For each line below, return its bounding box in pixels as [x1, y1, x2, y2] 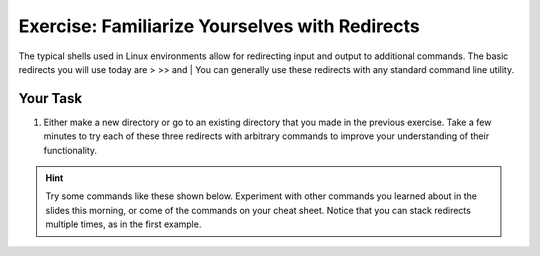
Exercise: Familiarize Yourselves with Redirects [18, 15, 420, 37]
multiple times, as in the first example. [45, 218, 202, 230]
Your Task [18, 90, 83, 107]
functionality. [43, 144, 98, 156]
